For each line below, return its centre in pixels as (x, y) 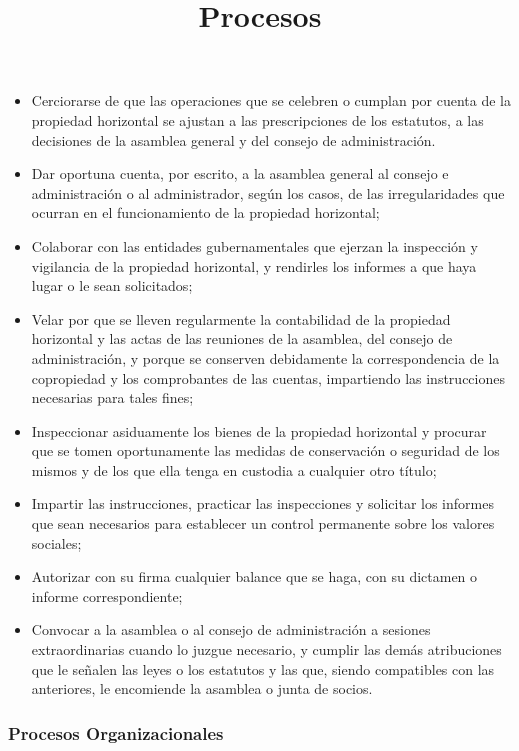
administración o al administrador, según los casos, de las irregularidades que (268, 192)
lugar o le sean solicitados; (112, 285)
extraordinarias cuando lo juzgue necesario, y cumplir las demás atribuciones (266, 649)
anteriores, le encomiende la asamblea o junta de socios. (202, 688)
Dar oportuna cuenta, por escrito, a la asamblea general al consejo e (240, 173)
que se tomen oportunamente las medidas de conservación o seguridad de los (265, 450)
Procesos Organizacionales (116, 732)
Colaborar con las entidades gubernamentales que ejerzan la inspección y (254, 245)
